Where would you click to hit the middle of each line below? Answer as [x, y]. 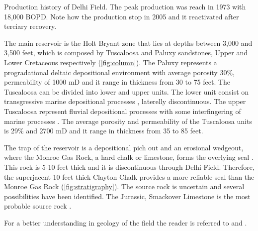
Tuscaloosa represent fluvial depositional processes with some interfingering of [123, 111]
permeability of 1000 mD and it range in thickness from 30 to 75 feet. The [117, 82]
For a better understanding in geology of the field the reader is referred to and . [126, 222]
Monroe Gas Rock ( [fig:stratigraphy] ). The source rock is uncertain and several [124, 186]
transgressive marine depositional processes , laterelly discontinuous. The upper [125, 101]
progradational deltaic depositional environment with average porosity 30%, [119, 72]
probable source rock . [38, 206]
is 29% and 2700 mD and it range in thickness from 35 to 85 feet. [104, 131]
